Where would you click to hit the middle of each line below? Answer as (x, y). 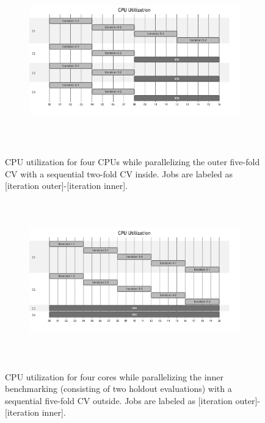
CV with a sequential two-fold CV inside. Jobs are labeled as (119, 173)
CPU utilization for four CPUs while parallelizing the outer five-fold (132, 162)
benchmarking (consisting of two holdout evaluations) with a (118, 389)
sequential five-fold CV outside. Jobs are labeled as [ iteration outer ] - (132, 400)
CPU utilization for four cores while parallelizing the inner (114, 376)
